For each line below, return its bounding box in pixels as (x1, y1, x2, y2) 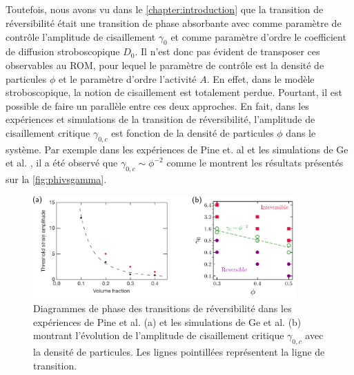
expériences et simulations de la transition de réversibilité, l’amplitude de (6, 112, 315, 126)
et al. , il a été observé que (6, 155, 118, 170)
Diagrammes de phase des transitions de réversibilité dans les (33, 301, 292, 316)
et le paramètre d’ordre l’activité (58, 71, 197, 86)
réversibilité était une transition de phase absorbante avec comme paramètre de (6, 15, 342, 30)
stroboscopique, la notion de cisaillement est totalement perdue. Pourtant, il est (6, 85, 342, 99)
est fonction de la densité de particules (111, 125, 274, 140)
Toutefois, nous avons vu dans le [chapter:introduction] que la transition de (6, 2, 324, 17)
